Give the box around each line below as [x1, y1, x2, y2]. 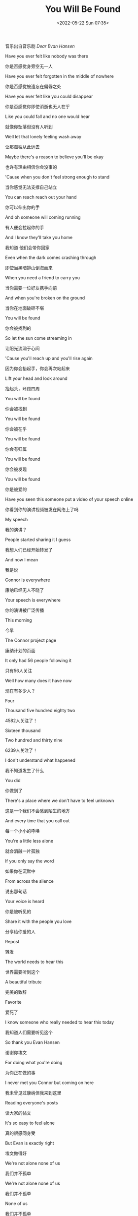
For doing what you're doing [5, 1059, 63, 1065]
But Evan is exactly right [5, 1140, 54, 1146]
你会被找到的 [5, 325, 31, 331]
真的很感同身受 [5, 1130, 35, 1136]
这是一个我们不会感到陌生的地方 [5, 807, 70, 814]
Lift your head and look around [5, 375, 68, 381]
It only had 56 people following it [5, 657, 71, 663]
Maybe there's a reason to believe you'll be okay [5, 154, 103, 160]
